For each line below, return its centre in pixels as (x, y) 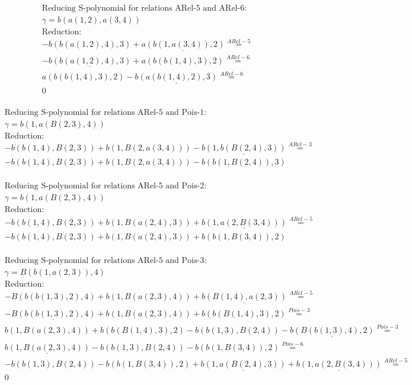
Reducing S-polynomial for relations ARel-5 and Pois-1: (106, 112)
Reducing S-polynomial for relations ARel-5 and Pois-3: (106, 260)
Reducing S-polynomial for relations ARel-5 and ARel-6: (144, 9)
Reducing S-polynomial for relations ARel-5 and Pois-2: (106, 186)
